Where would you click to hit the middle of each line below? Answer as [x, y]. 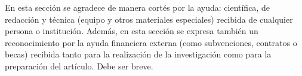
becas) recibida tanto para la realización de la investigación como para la [138, 54]
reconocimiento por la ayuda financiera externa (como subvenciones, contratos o [151, 42]
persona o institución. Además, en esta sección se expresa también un [132, 31]
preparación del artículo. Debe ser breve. [79, 66]
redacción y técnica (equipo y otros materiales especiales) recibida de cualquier [149, 19]
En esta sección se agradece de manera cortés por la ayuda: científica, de [137, 7]
